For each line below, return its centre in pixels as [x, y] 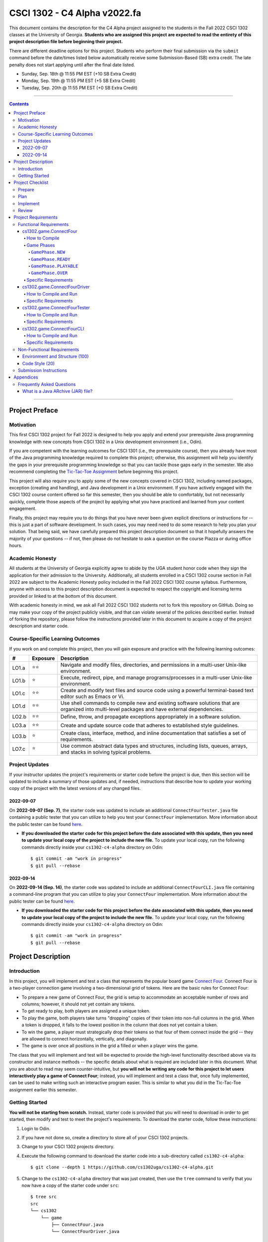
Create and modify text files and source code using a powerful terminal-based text [157, 690]
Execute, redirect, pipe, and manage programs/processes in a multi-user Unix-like [156, 677]
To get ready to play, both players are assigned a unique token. [86, 1011]
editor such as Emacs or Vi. [92, 697]
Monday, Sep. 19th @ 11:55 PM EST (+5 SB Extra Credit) [79, 81]
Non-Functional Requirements [49, 349]
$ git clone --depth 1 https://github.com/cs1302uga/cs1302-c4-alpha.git [122, 1167]
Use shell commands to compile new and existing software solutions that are [150, 703]
